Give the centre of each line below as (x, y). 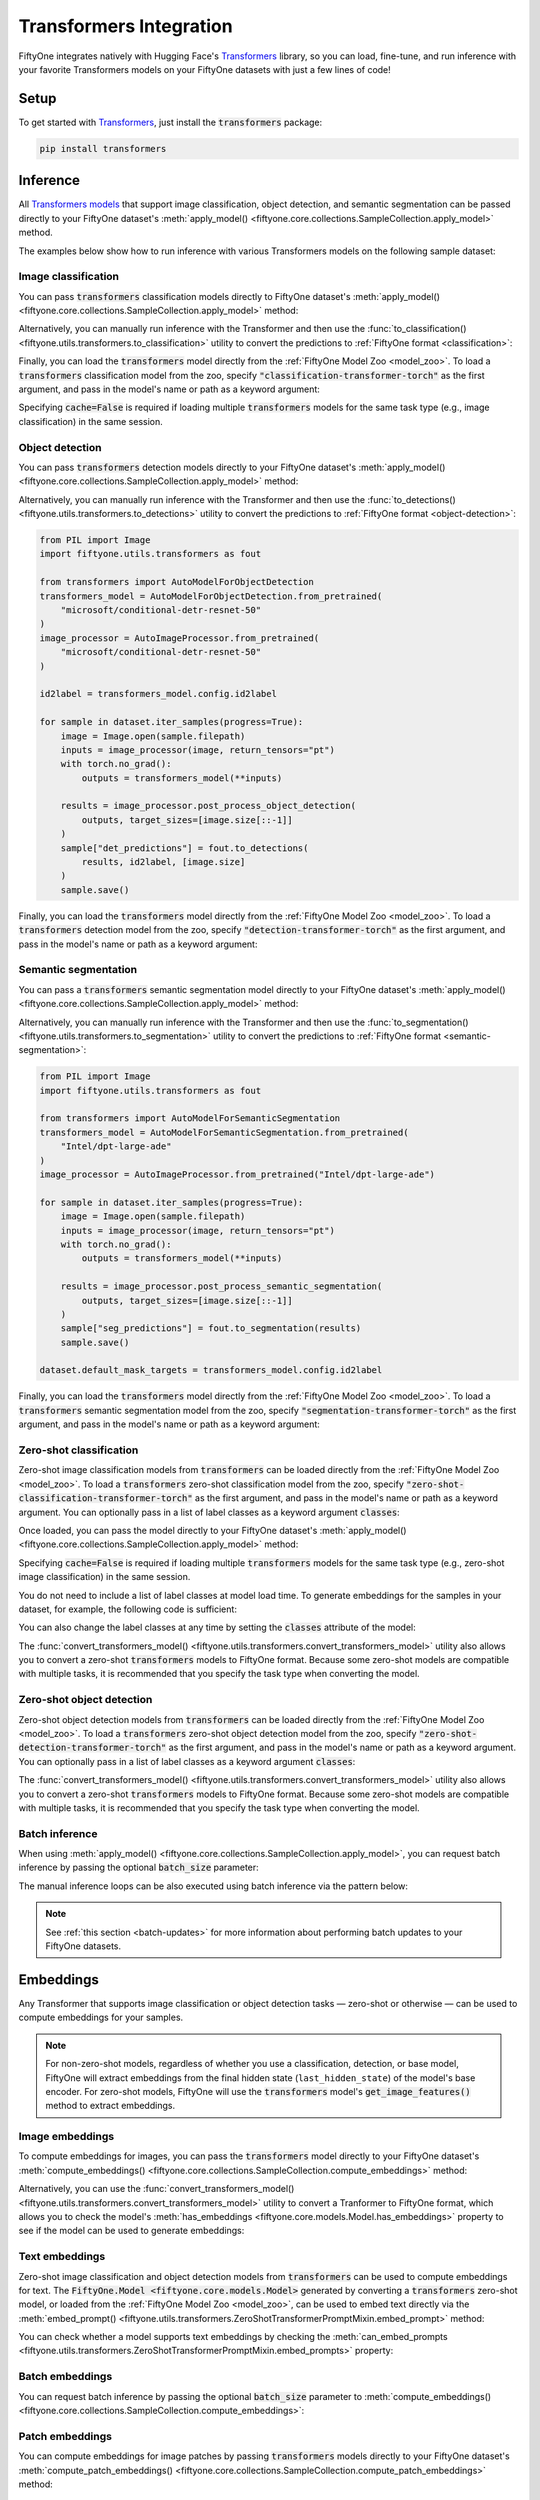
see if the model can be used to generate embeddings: (131, 2231)
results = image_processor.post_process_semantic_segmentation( (221, 1286)
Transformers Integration (126, 26)
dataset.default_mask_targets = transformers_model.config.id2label (211, 1370)
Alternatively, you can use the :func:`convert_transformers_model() (156, 2189)
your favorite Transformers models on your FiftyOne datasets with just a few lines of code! (205, 69)
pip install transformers (103, 148)
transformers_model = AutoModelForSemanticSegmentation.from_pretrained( (224, 1132)
